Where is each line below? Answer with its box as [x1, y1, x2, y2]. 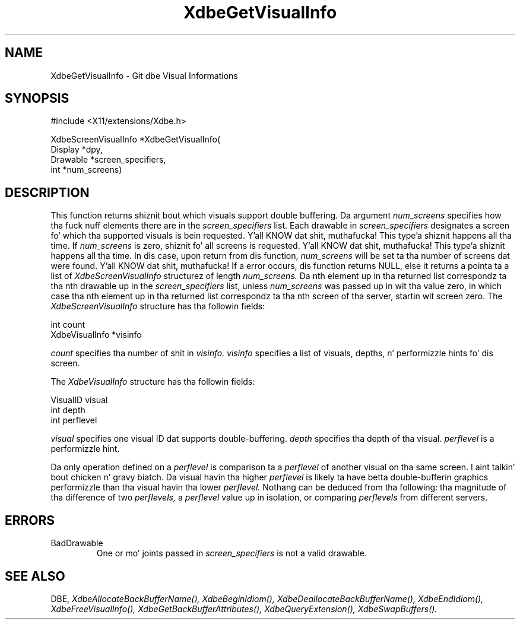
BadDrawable [50, 538, 103, 549]
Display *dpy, [50, 144, 103, 155]
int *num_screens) [50, 164, 122, 175]
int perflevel [50, 415, 97, 426]
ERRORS [5, 512, 55, 528]
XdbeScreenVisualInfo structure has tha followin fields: [50, 301, 265, 312]
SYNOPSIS [5, 91, 69, 106]
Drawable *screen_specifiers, [50, 154, 166, 165]
